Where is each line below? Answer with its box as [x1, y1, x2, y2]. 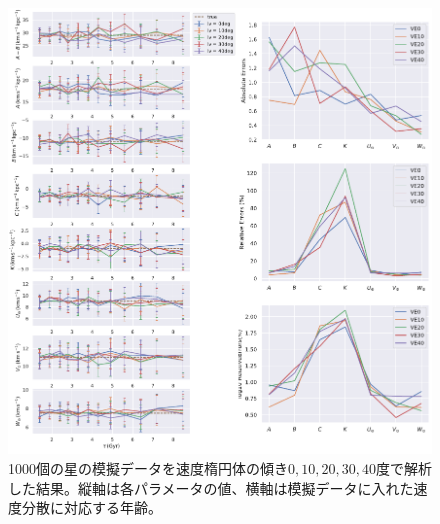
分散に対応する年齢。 [21, 497, 162, 518]
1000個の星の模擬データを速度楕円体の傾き [8, 457, 288, 478]
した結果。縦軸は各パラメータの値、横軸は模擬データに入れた [8, 477, 414, 498]
